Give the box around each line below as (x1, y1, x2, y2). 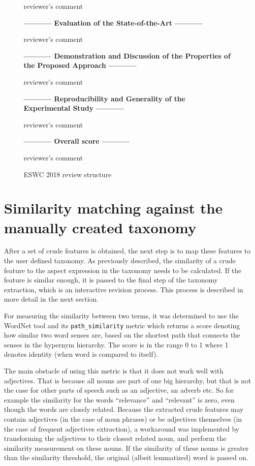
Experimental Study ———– (24, 103, 124, 113)
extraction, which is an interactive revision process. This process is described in (4, 284, 243, 294)
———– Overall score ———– (24, 136, 130, 146)
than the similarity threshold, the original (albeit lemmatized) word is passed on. (4, 452, 249, 463)
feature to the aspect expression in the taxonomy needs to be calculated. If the (4, 265, 242, 275)
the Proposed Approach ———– (24, 60, 137, 70)
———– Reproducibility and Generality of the (24, 93, 186, 103)
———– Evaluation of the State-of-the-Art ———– (24, 17, 203, 28)
